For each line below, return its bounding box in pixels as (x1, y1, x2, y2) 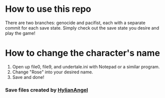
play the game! (5, 30, 36, 36)
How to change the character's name (5, 48, 161, 59)
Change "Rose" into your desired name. (12, 69, 93, 75)
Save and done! (12, 74, 44, 80)
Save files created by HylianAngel (5, 86, 88, 93)
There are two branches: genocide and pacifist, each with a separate (5, 20, 146, 26)
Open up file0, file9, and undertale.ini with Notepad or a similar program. (12, 64, 160, 69)
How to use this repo (5, 3, 91, 15)
